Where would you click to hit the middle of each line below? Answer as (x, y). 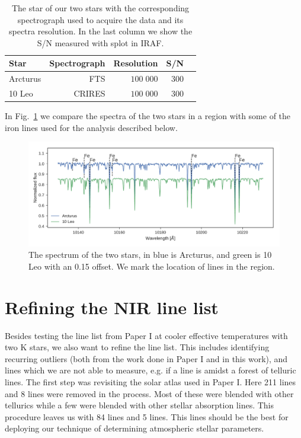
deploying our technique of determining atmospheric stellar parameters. (135, 428)
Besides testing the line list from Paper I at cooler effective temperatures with (146, 335)
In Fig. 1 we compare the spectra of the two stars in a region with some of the (148, 116)
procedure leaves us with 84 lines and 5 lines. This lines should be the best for (147, 416)
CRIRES (89, 93)
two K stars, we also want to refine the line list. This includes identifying (137, 347)
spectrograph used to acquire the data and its (100, 19)
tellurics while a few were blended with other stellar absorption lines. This (140, 405)
